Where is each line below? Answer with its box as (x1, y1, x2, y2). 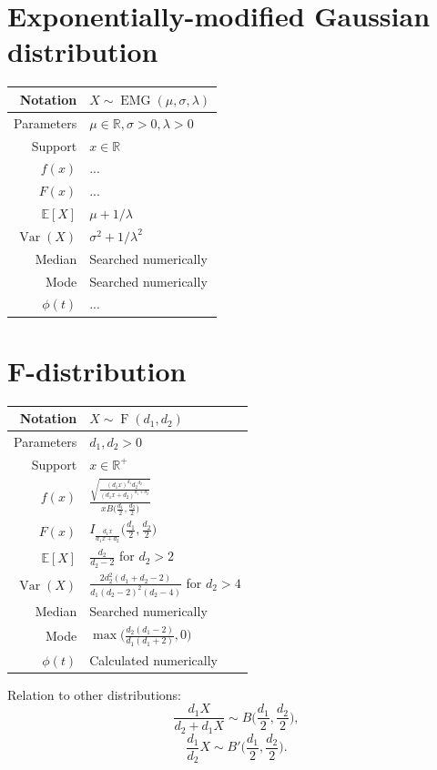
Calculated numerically (89, 650, 218, 669)
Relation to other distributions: (7, 684, 182, 704)
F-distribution (7, 351, 187, 389)
